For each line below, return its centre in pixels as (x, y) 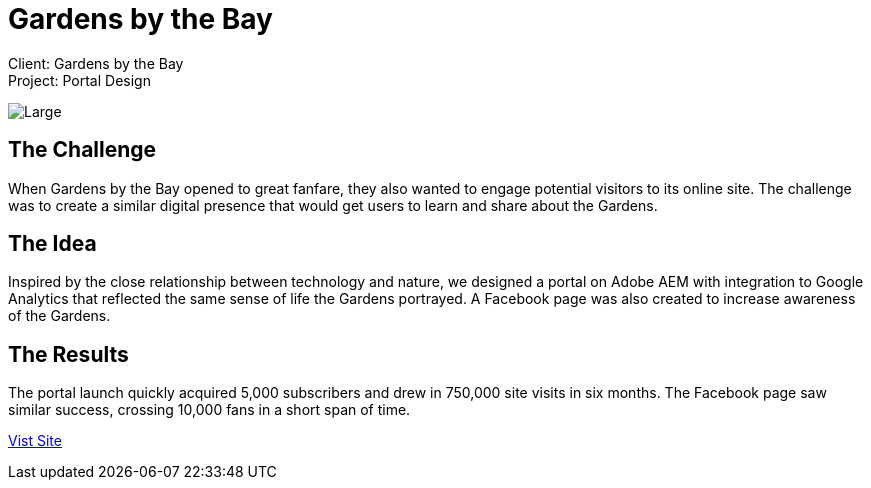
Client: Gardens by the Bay (96, 63)
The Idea (52, 244)
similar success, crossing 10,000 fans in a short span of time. (209, 410)
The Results (68, 354)
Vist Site (35, 441)
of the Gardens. (59, 316)
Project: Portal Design (79, 80)
